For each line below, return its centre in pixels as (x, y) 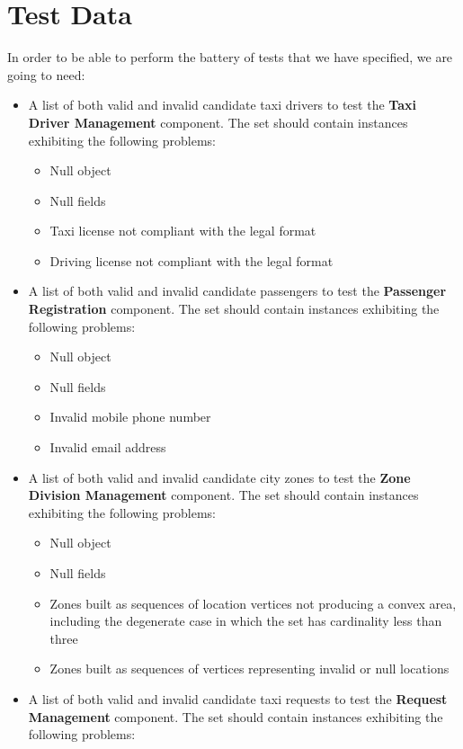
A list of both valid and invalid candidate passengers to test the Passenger (237, 291)
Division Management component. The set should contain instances (223, 495)
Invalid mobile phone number (130, 417)
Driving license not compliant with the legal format (191, 260)
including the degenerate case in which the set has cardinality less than (246, 621)
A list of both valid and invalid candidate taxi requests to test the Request (238, 698)
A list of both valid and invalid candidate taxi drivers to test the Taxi (222, 105)
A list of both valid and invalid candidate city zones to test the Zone (219, 477)
